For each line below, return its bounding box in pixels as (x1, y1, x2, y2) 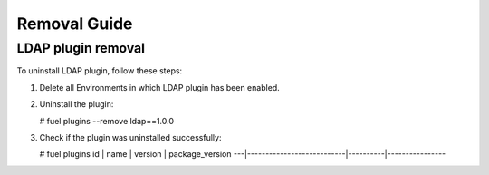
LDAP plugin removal (16, 40, 145, 56)
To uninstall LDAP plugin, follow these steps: (16, 65, 183, 76)
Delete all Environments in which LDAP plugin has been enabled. (39, 82, 280, 92)
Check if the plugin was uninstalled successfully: (39, 131, 222, 142)
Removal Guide (16, 14, 133, 34)
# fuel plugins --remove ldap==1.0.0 (39, 115, 175, 126)
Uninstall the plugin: (39, 99, 114, 110)
